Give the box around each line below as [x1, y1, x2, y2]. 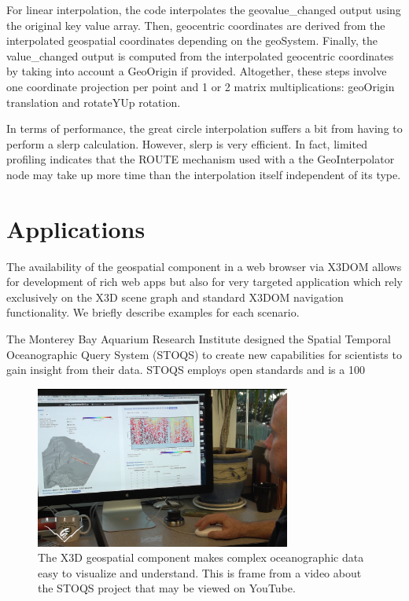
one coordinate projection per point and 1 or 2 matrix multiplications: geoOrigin [6, 78, 395, 94]
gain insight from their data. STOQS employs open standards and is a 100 [6, 361, 365, 378]
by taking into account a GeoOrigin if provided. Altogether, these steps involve [6, 63, 387, 79]
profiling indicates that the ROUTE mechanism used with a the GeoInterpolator [6, 151, 395, 167]
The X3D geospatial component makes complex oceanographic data [38, 549, 364, 566]
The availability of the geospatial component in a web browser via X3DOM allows [6, 258, 402, 274]
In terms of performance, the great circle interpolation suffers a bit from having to [6, 120, 403, 137]
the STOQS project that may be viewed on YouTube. [38, 580, 296, 596]
